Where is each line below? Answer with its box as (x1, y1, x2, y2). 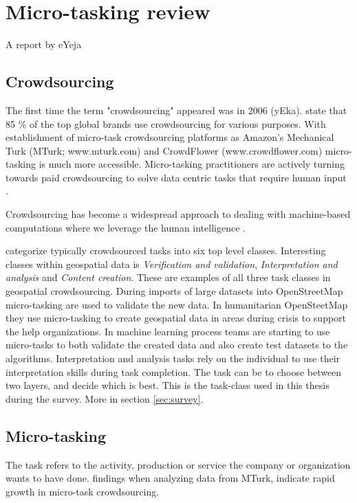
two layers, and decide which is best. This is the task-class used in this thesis (6, 378, 329, 392)
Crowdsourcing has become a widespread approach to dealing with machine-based (6, 207, 351, 221)
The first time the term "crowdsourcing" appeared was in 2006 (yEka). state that (6, 102, 347, 117)
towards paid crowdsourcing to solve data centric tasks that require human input (6, 170, 347, 184)
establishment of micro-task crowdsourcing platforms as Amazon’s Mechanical (6, 130, 334, 144)
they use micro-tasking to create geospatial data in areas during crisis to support (6, 311, 347, 325)
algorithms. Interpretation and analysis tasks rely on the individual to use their (6, 351, 340, 366)
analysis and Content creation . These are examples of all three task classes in (6, 270, 331, 284)
